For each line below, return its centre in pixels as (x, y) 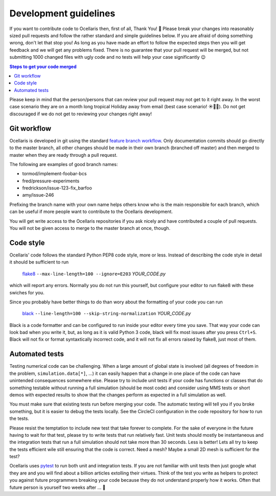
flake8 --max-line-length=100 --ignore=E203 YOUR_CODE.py (94, 274)
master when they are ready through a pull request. (63, 155)
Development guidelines (62, 13)
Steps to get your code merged (43, 66)
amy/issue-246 (38, 195)
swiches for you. (27, 292)
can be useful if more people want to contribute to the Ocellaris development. (91, 211)
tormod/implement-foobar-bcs (54, 174)
